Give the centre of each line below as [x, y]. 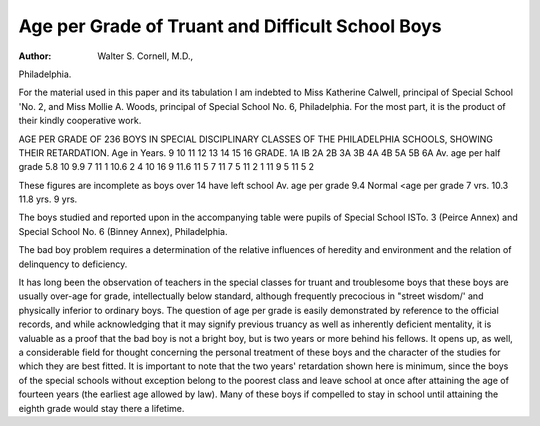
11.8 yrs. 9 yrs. [48, 199]
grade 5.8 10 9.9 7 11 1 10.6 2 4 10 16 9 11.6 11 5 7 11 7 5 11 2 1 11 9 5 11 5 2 [166, 167]
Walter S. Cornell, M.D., [145, 56]
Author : [35, 56]
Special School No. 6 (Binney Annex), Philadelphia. [123, 231]
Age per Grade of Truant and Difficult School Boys [230, 26]
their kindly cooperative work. [80, 121]
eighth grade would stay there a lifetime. [101, 408]
